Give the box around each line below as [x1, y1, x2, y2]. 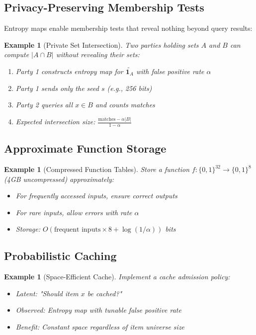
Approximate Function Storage [4, 141, 167, 156]
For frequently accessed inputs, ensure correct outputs [15, 190, 177, 201]
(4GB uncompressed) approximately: [4, 173, 114, 184]
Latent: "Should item [15, 288, 79, 298]
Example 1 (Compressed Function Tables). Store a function [4, 164, 190, 174]
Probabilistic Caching [4, 248, 117, 263]
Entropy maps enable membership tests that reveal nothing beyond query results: [4, 23, 253, 33]
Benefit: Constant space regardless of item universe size [15, 322, 185, 332]
